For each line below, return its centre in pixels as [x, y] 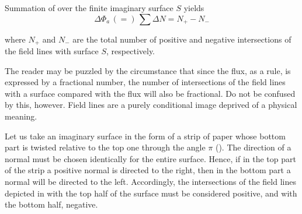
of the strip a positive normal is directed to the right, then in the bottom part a [148, 170]
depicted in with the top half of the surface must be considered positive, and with [151, 193]
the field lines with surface [52, 51]
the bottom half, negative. [51, 204]
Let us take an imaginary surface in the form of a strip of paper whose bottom [145, 136]
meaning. [21, 116]
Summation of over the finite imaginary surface [89, 8]
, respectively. [131, 51]
